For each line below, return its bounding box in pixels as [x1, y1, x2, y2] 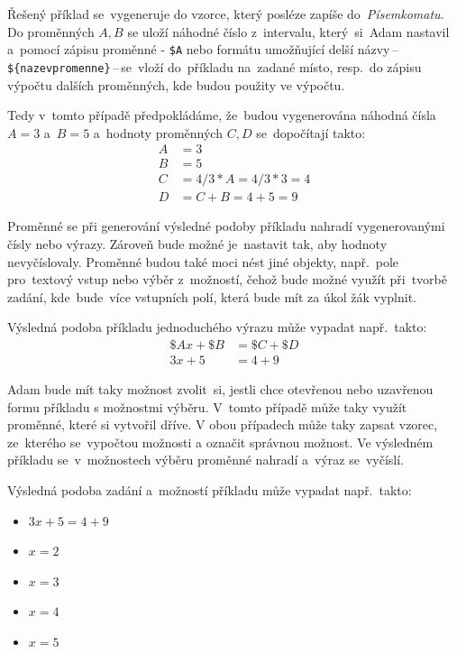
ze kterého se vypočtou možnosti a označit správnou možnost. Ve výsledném [7, 432, 434, 451]
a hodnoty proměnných [93, 123, 223, 142]
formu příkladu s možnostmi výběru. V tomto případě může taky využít [7, 397, 407, 416]
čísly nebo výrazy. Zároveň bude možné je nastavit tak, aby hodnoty [7, 235, 388, 253]
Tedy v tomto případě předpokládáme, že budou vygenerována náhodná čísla [7, 106, 436, 124]
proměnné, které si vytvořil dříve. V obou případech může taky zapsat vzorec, [7, 415, 438, 434]
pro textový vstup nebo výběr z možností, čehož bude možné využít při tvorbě [7, 270, 447, 289]
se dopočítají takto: [256, 123, 366, 142]
